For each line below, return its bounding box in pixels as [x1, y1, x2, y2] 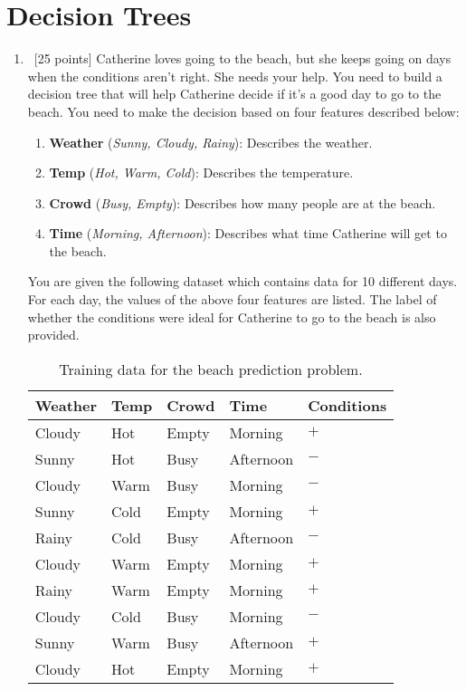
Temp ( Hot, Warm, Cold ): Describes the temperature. [49, 163, 354, 182]
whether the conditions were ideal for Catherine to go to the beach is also [27, 307, 436, 326]
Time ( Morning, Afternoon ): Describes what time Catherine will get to [49, 224, 447, 243]
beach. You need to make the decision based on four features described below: [27, 101, 460, 120]
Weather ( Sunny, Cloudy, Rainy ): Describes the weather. [49, 132, 373, 151]
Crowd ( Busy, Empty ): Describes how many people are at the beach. [49, 193, 436, 212]
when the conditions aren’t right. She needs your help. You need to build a [27, 66, 442, 85]
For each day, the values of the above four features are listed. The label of [27, 290, 437, 309]
